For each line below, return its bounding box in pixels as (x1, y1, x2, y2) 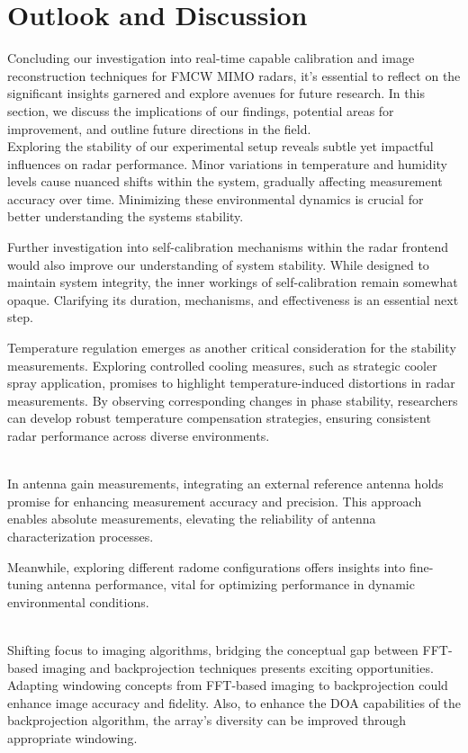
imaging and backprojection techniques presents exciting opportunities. (41, 658, 434, 677)
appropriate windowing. (7, 728, 138, 747)
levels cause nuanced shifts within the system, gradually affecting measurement (7, 172, 443, 191)
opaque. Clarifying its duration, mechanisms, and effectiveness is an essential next (7, 290, 459, 309)
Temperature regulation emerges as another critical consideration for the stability (7, 338, 456, 357)
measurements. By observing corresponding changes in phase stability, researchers (7, 390, 458, 409)
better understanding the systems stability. (7, 207, 244, 226)
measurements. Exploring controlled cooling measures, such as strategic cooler (7, 355, 437, 374)
